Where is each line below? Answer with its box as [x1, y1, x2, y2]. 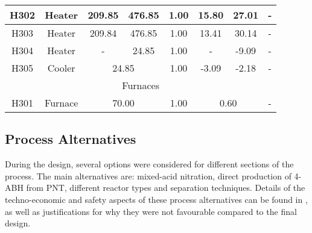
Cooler [47, 61, 75, 75]
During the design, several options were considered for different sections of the [5, 158, 294, 170]
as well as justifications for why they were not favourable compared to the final [5, 205, 297, 217]
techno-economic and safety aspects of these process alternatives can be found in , [5, 193, 308, 205]
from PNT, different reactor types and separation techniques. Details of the [26, 181, 305, 194]
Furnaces [122, 78, 159, 92]
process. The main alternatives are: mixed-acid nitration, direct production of [5, 169, 291, 182]
